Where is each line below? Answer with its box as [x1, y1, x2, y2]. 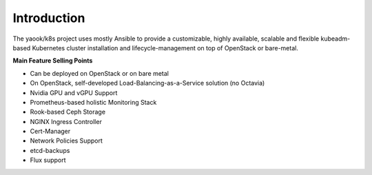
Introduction [12, 10, 85, 25]
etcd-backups [30, 146, 70, 154]
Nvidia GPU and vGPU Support [30, 88, 118, 96]
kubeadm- [320, 34, 351, 43]
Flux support [30, 156, 66, 165]
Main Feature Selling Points [12, 56, 93, 65]
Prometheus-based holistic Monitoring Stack [30, 98, 157, 106]
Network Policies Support [30, 136, 103, 145]
